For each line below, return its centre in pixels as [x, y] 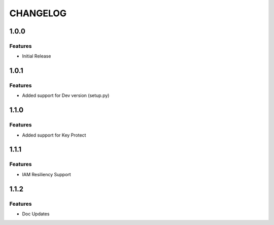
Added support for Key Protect [54, 135]
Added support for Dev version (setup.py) [66, 95]
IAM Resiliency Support [46, 174]
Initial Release [37, 56]
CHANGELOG [38, 13]
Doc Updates [36, 214]
